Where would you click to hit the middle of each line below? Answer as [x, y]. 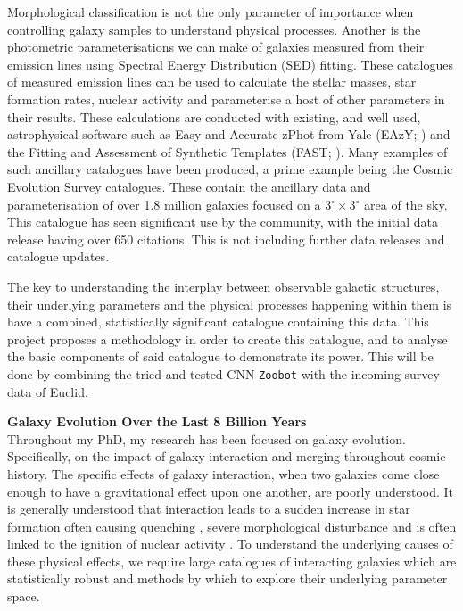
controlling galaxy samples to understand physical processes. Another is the [214, 29]
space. [24, 596]
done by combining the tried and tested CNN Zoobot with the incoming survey [223, 373]
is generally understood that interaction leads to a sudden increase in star [209, 509]
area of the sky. [406, 204]
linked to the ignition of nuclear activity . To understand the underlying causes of [230, 544]
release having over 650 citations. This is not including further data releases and [226, 239]
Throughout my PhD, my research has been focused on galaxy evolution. [207, 438]
